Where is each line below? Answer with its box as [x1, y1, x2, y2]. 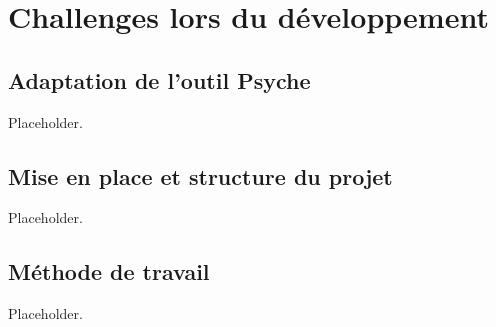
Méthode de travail [8, 256, 210, 287]
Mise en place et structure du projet [8, 160, 393, 191]
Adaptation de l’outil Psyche [8, 64, 311, 95]
